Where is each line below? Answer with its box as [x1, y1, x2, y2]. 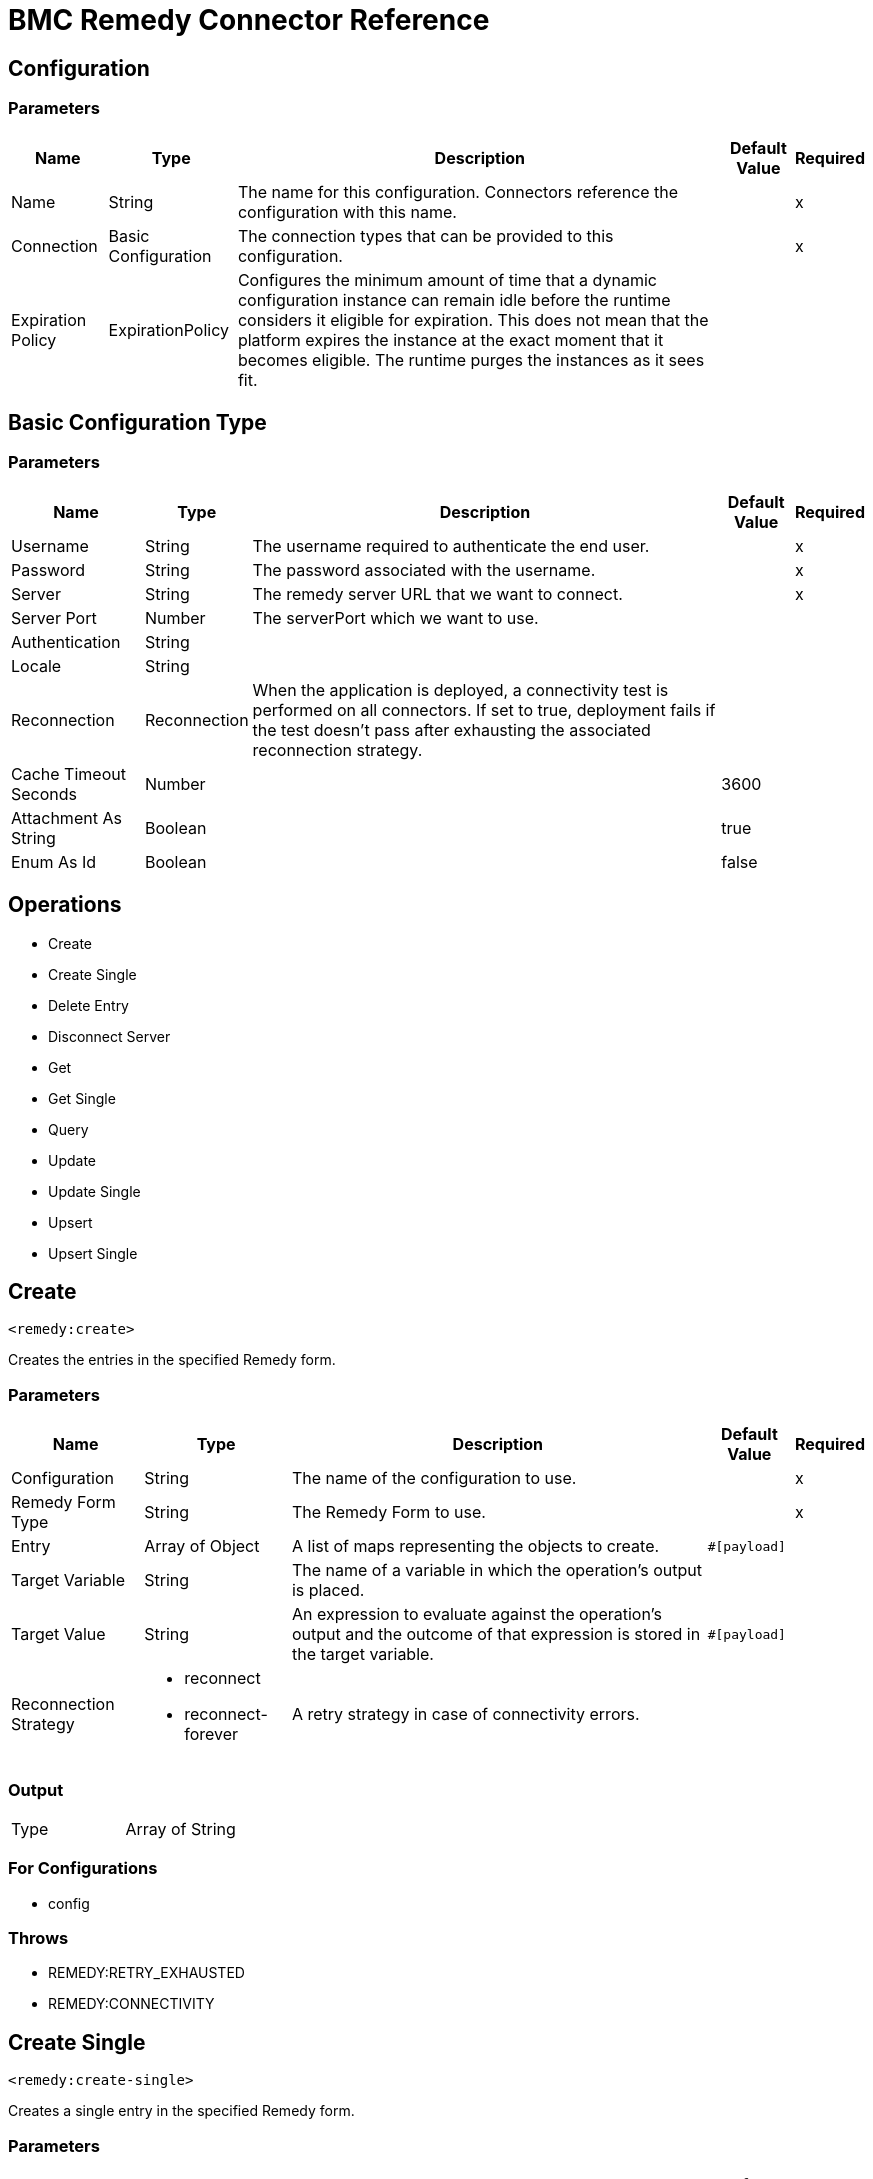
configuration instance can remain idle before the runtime [237, 289, 671, 310]
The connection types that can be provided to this [237, 225, 614, 246]
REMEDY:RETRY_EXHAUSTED [48, 1964, 245, 1982]
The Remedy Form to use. [291, 1502, 486, 1523]
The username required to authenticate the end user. [252, 535, 650, 556]
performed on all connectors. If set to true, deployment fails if [252, 699, 716, 720]
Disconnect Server [48, 1027, 171, 1045]
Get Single [48, 1089, 116, 1107]
